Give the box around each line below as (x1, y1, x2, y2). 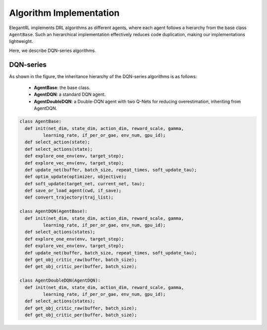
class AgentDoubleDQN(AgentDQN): (19, 278, 101, 284)
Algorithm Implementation (9, 7, 120, 18)
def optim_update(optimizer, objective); (25, 174, 127, 180)
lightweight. (9, 39, 33, 44)
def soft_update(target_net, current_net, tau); (25, 181, 145, 186)
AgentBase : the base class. (34, 84, 90, 91)
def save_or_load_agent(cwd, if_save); (25, 188, 122, 194)
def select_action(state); (25, 139, 90, 145)
